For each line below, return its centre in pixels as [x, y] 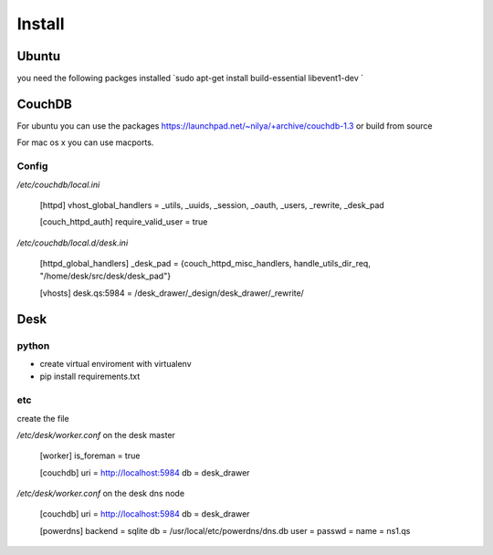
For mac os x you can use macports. [85, 142]
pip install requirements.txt [90, 377]
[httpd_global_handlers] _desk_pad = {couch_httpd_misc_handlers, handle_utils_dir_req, [205, 264]
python [33, 345]
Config [32, 166]
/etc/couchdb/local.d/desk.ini [73, 243]
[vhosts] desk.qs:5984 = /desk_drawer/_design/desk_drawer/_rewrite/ [172, 293]
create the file [43, 418]
